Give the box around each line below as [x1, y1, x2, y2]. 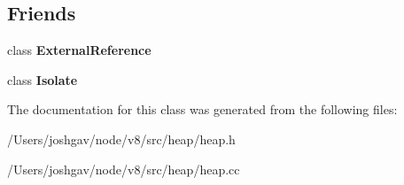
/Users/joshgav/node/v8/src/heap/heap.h [7, 129, 236, 148]
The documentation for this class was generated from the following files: [7, 100, 398, 119]
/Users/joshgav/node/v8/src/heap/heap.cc [7, 159, 240, 178]
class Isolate [7, 70, 78, 89]
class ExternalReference [7, 41, 151, 59]
